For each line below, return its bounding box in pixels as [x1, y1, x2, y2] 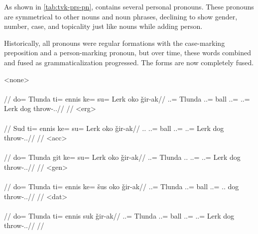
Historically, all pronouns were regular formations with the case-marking [4, 37, 225, 48]
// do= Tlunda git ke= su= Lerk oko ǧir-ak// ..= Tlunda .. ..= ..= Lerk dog [4, 152, 241, 162]
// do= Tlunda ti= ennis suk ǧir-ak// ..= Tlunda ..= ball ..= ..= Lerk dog [4, 210, 235, 221]
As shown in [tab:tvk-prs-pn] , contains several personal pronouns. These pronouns [4, 1, 254, 11]
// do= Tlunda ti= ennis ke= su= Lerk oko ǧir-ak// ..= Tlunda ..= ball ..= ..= [4, 93, 250, 104]
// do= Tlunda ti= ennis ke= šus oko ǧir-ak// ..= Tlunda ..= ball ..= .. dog [4, 181, 239, 192]
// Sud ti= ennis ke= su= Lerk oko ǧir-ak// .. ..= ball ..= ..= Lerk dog [4, 122, 224, 133]
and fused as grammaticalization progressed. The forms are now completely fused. [4, 57, 254, 67]
